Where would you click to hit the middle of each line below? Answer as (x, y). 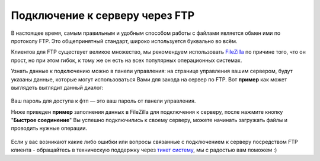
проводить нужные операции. (49, 128)
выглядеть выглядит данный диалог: (57, 87)
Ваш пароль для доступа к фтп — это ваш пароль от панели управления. (103, 101)
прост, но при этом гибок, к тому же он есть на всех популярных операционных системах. (127, 60)
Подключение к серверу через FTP (103, 15)
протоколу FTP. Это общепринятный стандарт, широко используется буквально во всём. (124, 41)
